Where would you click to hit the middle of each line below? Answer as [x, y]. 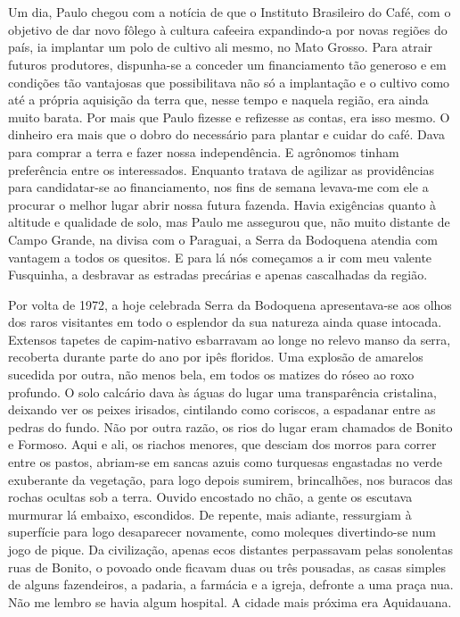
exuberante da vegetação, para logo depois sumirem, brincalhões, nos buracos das [230, 479]
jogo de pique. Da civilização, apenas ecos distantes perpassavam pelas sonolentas [231, 549]
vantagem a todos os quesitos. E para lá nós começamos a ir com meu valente [220, 257]
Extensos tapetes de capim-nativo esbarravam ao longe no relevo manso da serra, [230, 339]
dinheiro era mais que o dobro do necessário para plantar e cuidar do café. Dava [226, 134]
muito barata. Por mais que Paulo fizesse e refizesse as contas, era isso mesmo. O [229, 117]
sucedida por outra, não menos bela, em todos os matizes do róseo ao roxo [211, 375]
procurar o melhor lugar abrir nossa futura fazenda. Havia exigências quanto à [222, 204]
